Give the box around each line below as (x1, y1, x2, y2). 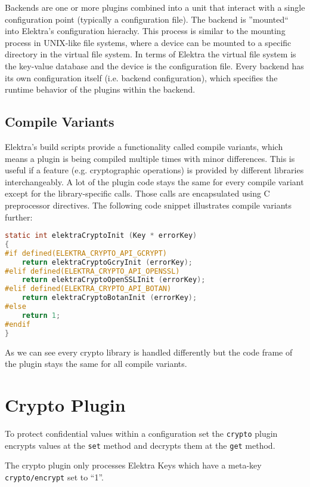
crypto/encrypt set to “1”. (5, 470, 104, 483)
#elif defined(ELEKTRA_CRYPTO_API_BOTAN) (5, 284, 172, 293)
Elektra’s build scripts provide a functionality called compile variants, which (5, 140, 283, 152)
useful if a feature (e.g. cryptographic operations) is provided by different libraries (5, 164, 304, 176)
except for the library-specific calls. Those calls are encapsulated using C (5, 187, 270, 200)
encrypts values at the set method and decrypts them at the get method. (5, 439, 275, 451)
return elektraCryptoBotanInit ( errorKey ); (21, 293, 197, 302)
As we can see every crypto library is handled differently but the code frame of (5, 345, 293, 358)
